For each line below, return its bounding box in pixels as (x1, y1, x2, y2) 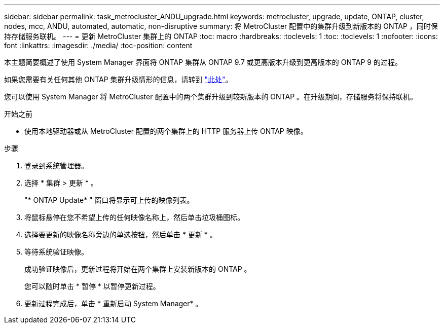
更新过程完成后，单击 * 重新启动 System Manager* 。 (24, 299, 203, 308)
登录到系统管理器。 (24, 161, 88, 170)
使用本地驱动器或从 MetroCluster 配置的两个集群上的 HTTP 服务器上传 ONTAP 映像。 (24, 127, 308, 135)
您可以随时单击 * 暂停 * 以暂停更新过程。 (24, 282, 160, 290)
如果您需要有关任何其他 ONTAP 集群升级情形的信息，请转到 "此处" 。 (4, 75, 233, 84)
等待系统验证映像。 (24, 247, 88, 256)
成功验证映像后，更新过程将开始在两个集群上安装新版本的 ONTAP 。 (24, 265, 251, 273)
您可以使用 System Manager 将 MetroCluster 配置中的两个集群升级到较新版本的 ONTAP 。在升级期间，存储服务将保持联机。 (4, 92, 418, 101)
